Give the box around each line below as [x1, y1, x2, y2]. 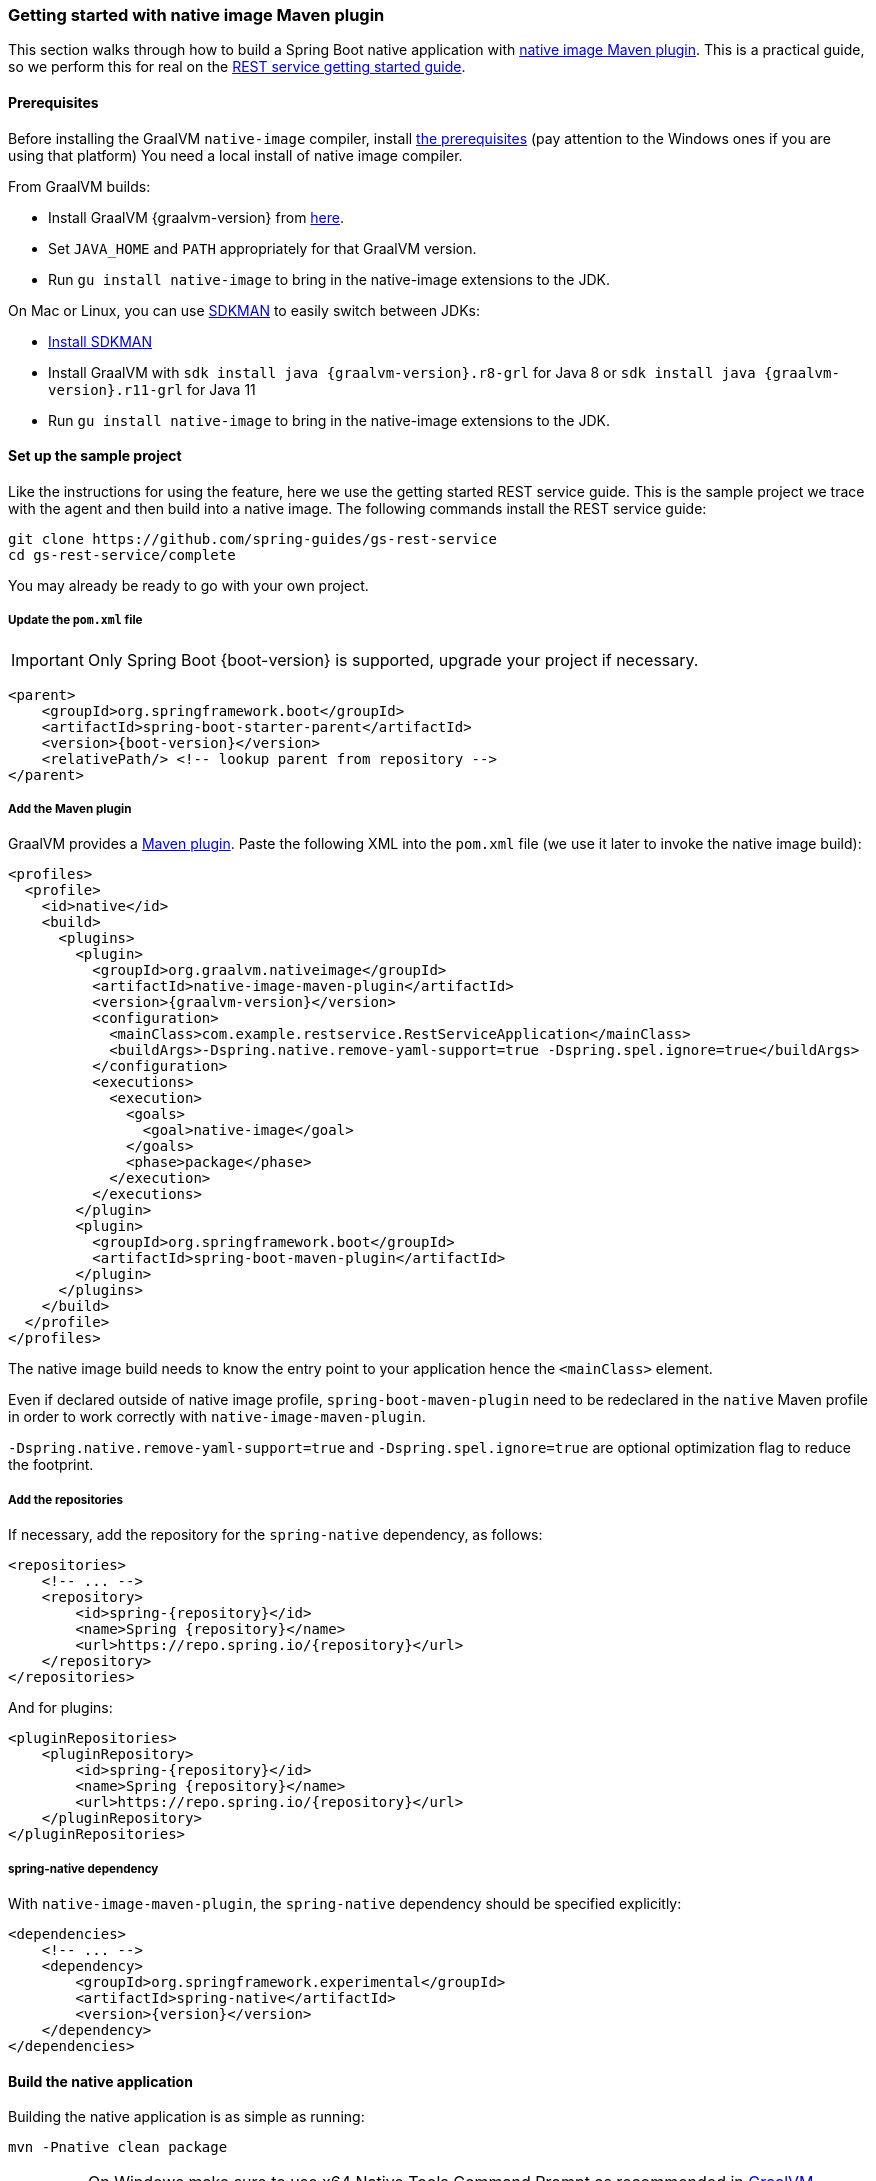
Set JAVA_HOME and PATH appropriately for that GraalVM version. [48, 239, 477, 257]
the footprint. [8, 1456, 94, 1474]
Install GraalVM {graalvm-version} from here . [48, 208, 345, 226]
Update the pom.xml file [8, 613, 143, 628]
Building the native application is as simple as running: [8, 2108, 365, 2126]
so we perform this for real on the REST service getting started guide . [8, 58, 466, 76]
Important [11, 649, 84, 670]
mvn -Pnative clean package [8, 2139, 228, 2156]
